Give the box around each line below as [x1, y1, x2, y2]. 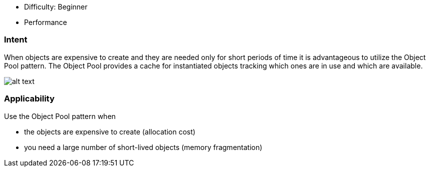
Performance [24, 18, 67, 26]
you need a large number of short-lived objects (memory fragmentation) [24, 142, 263, 151]
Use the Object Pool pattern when [4, 111, 116, 120]
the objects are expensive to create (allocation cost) [24, 127, 195, 136]
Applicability [4, 93, 55, 104]
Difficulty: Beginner [24, 2, 88, 11]
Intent [4, 34, 28, 45]
